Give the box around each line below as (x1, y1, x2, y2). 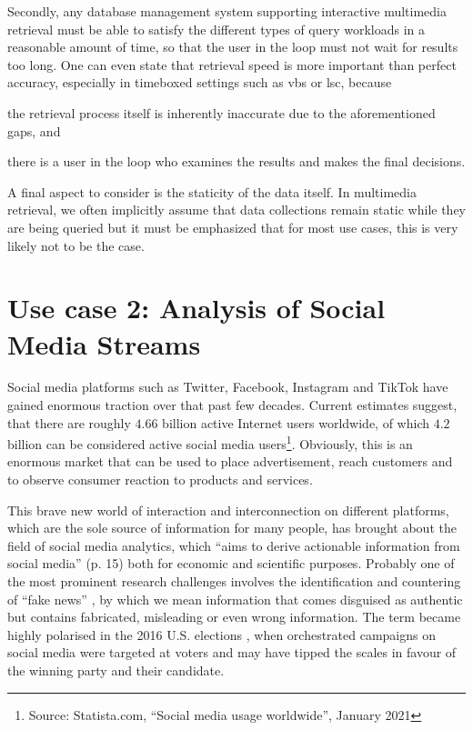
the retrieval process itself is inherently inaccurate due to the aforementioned (7, 103, 436, 122)
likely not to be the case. (7, 235, 145, 255)
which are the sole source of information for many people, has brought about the (7, 518, 457, 537)
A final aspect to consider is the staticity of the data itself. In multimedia (7, 182, 417, 201)
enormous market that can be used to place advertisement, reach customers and (7, 452, 453, 471)
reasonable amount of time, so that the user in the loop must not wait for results (7, 37, 458, 56)
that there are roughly (7, 413, 131, 432)
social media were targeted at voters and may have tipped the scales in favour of (7, 643, 457, 662)
